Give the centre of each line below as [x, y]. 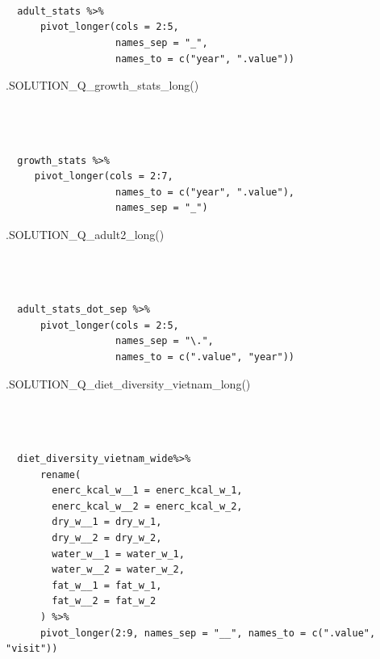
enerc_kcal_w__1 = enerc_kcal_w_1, [147, 491]
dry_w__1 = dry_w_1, [107, 522]
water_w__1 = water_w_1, [118, 554]
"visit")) [32, 649]
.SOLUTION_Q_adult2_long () [85, 234]
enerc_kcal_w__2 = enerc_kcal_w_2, [147, 506]
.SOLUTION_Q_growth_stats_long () [102, 85]
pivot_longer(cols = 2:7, [104, 176]
